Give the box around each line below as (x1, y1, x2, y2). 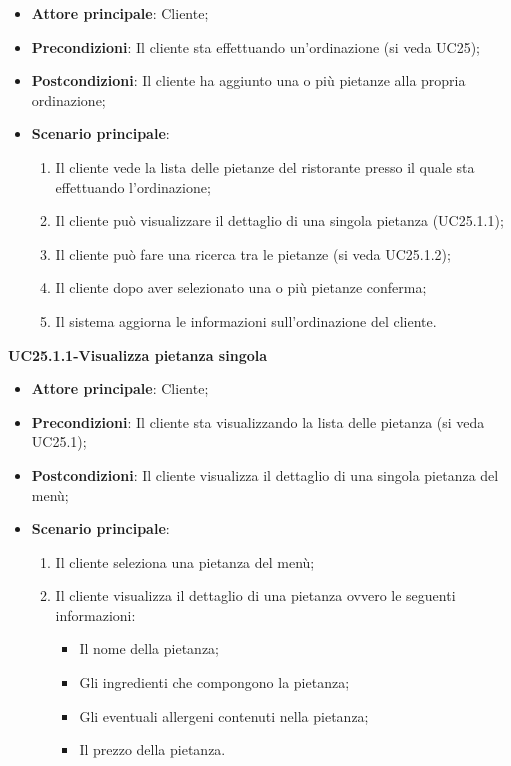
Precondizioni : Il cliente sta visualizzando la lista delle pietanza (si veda (31, 411, 485, 432)
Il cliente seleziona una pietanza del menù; (55, 551, 315, 572)
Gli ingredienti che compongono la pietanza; (79, 672, 350, 693)
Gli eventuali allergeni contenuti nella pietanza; (79, 705, 369, 726)
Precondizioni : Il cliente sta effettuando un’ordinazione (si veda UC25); (31, 36, 480, 57)
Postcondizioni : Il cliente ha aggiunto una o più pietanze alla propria (31, 70, 466, 91)
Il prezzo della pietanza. (79, 739, 226, 760)
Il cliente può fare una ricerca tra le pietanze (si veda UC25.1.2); (55, 243, 451, 264)
